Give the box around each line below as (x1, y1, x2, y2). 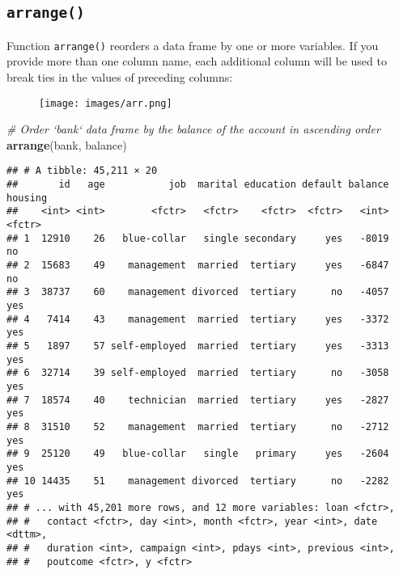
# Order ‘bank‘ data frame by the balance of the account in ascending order (6, 120, 380, 137)
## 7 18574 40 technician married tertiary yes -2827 (6, 394, 389, 406)
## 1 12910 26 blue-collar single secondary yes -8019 (6, 232, 389, 244)
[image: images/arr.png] (39, 97, 172, 109)
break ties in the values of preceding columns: (6, 69, 233, 86)
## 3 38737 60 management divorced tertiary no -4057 (6, 286, 389, 298)
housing (6, 192, 48, 204)
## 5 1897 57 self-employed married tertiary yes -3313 (6, 340, 389, 352)
